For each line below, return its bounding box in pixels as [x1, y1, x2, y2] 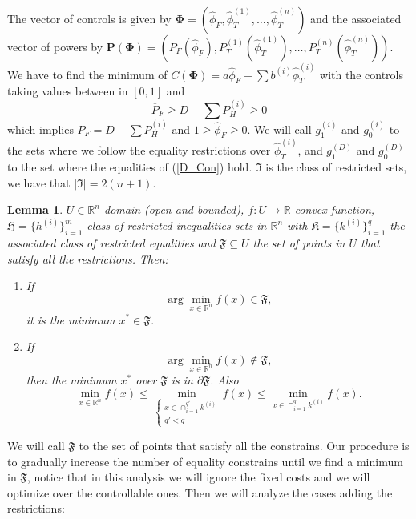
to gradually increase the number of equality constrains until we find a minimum [7, 453, 403, 469]
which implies [7, 120, 74, 137]
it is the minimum [26, 311, 115, 328]
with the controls [320, 66, 403, 82]
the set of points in [252, 234, 345, 251]
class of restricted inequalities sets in [87, 217, 267, 234]
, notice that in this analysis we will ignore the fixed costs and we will [26, 469, 370, 485]
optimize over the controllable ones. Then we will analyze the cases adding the [7, 484, 393, 501]
